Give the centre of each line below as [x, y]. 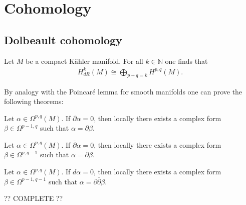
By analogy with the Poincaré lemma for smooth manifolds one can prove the [123, 91]
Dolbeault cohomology [63, 39]
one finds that [186, 61]
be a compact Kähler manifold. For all [84, 61]
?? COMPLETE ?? [34, 198]
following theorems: [34, 101]
